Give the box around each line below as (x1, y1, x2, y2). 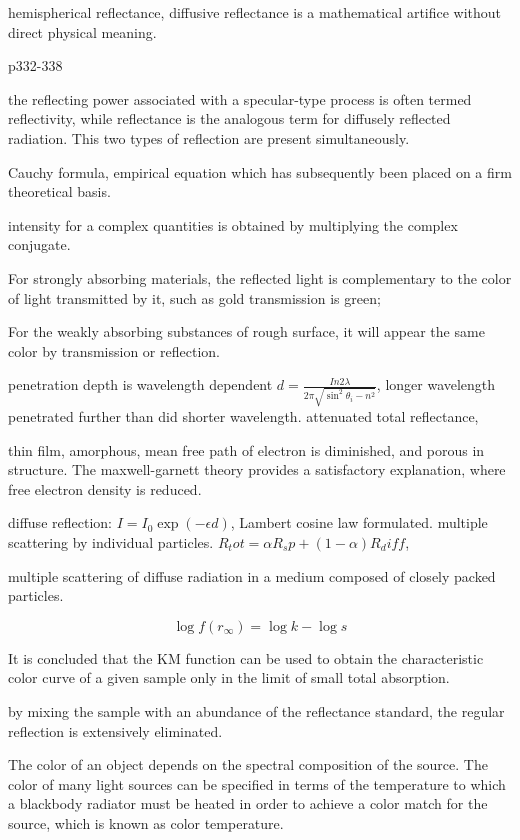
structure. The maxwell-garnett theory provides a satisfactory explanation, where (8, 459, 506, 480)
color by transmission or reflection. (8, 340, 220, 361)
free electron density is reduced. (8, 478, 202, 499)
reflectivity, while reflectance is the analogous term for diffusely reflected (8, 108, 451, 129)
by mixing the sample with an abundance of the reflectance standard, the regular (8, 700, 505, 721)
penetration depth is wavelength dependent (8, 374, 273, 395)
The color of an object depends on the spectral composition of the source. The (8, 754, 488, 775)
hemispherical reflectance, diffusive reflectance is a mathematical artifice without (8, 2, 502, 22)
